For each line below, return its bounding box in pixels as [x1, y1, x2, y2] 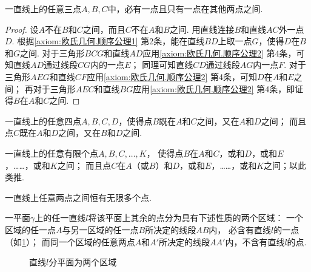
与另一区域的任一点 [62, 223, 139, 236]
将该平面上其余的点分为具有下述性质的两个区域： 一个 [88, 211, 304, 224]
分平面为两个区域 [48, 256, 117, 268]
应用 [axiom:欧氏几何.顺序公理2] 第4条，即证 [133, 82, 304, 95]
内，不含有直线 [225, 235, 285, 248]
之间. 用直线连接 [169, 22, 235, 35]
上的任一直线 [35, 211, 86, 224]
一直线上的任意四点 [5, 114, 81, 127]
